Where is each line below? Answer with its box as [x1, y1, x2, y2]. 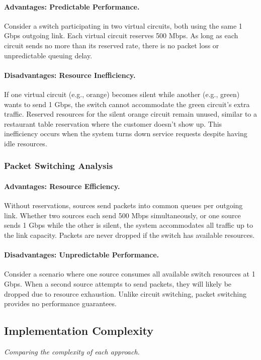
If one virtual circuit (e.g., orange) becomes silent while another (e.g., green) [4, 88, 240, 99]
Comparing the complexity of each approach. [4, 346, 140, 356]
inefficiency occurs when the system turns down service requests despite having [4, 128, 247, 139]
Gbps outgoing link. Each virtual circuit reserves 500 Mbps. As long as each [4, 30, 238, 41]
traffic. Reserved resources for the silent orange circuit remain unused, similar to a [4, 109, 257, 119]
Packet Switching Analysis [4, 159, 113, 172]
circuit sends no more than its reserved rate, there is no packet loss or [4, 40, 219, 50]
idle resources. [4, 138, 47, 148]
